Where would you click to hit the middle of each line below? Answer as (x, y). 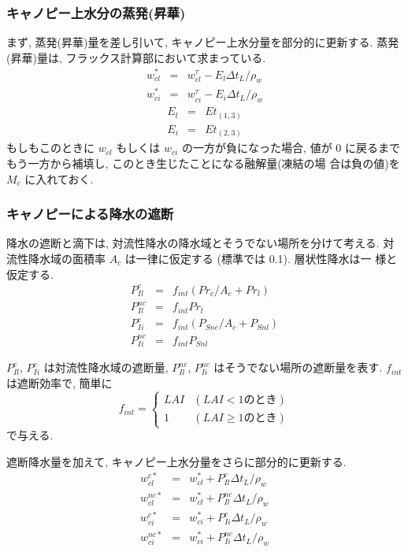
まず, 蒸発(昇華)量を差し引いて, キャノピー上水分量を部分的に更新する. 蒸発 (203, 42)
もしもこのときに (50, 148)
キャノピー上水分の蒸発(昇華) (96, 12)
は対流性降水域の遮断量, (106, 367)
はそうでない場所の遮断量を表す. (298, 367)
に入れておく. (59, 178)
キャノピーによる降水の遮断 (90, 214)
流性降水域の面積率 (56, 258)
